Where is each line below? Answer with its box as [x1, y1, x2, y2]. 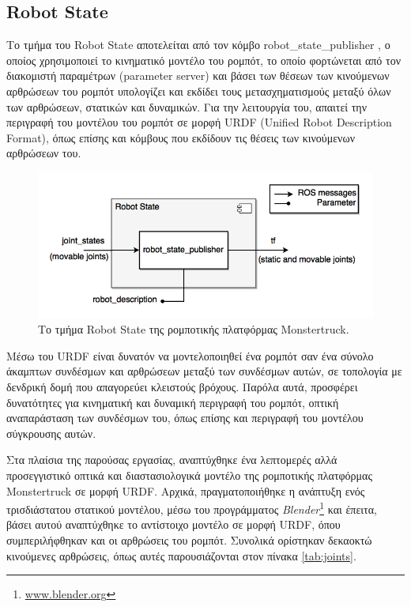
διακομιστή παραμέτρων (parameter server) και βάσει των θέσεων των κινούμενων [6, 67, 390, 84]
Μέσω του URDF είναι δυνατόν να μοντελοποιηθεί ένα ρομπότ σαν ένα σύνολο [6, 347, 374, 364]
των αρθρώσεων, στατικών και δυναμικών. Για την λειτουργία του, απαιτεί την [6, 98, 368, 115]
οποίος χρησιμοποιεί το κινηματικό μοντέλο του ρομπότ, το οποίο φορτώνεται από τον [6, 51, 401, 68]
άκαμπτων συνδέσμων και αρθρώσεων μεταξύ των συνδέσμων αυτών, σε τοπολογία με [6, 363, 402, 379]
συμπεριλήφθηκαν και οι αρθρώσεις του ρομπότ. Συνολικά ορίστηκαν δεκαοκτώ [6, 531, 372, 548]
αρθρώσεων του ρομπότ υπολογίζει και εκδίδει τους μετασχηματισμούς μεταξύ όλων [6, 82, 391, 99]
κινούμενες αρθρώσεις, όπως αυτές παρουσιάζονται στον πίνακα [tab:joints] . [6, 547, 356, 564]
